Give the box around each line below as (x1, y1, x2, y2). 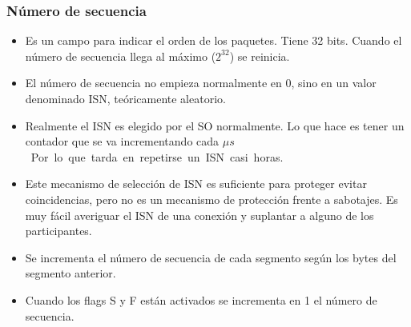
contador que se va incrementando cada (25, 133, 220, 150)
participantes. (25, 222, 92, 239)
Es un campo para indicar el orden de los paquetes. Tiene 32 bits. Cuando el (25, 32, 402, 49)
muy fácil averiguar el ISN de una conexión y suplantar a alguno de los (25, 206, 374, 223)
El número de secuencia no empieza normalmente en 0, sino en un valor (25, 74, 377, 91)
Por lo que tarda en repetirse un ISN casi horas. (30, 148, 284, 165)
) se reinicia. (229, 47, 290, 64)
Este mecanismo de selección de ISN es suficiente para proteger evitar (25, 175, 367, 192)
